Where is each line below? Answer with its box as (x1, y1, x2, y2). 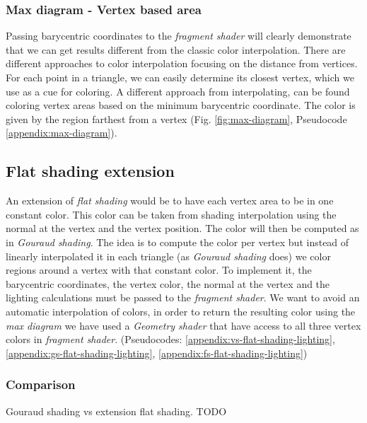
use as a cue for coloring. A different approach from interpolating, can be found (6, 83, 350, 98)
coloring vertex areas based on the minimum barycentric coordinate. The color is (6, 98, 356, 112)
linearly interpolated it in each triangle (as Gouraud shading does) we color (6, 248, 331, 263)
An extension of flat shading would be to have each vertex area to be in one (6, 193, 334, 208)
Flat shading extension (6, 160, 175, 182)
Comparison (6, 376, 76, 393)
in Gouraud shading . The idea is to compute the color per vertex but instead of (6, 234, 349, 249)
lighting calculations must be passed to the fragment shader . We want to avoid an (6, 290, 360, 305)
